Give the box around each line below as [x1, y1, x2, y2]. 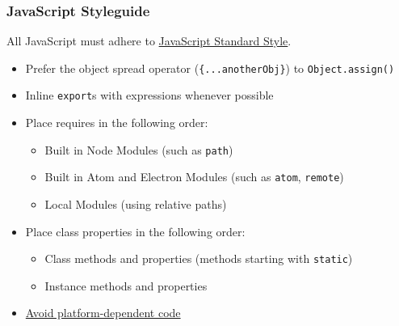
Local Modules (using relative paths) [44, 196, 227, 213]
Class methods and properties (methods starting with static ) [44, 250, 353, 267]
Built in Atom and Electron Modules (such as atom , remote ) [44, 168, 344, 185]
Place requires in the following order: [25, 114, 208, 131]
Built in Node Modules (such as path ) [44, 141, 233, 158]
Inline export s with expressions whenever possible [25, 87, 274, 104]
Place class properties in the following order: [25, 222, 246, 239]
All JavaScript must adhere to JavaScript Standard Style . [6, 32, 292, 49]
